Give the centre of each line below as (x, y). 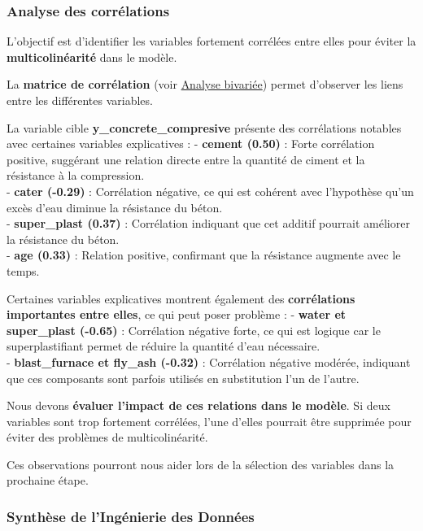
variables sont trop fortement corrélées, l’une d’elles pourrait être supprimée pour (209, 421)
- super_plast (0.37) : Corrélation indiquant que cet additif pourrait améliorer (208, 223)
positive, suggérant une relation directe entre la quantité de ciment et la (186, 159)
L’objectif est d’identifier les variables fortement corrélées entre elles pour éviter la (211, 41)
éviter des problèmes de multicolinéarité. (107, 437)
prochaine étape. (48, 480)
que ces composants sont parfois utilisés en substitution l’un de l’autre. (183, 378)
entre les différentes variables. (80, 100)
